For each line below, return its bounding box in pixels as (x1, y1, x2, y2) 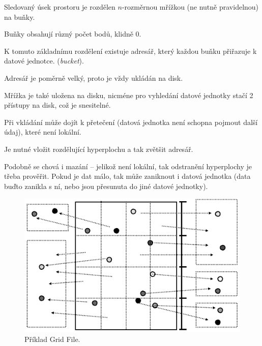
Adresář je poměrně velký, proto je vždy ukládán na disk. (4, 72, 183, 83)
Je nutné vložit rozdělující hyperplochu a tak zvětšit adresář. (4, 143, 193, 154)
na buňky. (4, 11, 35, 22)
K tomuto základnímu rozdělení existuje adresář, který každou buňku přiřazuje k (4, 45, 257, 56)
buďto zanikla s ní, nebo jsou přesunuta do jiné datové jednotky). (4, 180, 208, 191)
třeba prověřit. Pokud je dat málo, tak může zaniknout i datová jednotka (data (4, 171, 251, 181)
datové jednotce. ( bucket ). (4, 55, 84, 66)
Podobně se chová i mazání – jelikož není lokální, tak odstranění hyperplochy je (4, 161, 252, 171)
